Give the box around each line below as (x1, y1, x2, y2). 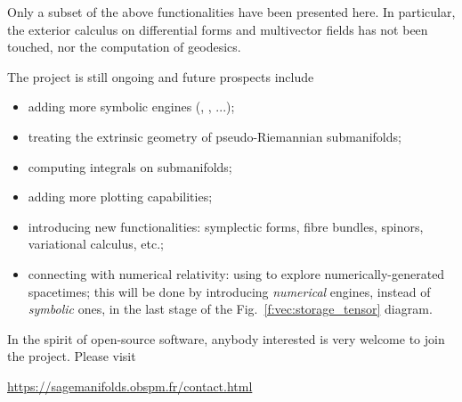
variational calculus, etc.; (28, 234, 164, 253)
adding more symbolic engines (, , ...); (28, 97, 235, 116)
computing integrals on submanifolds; (28, 157, 232, 176)
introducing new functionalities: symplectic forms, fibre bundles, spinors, (28, 217, 424, 235)
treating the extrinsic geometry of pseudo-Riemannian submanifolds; (28, 127, 401, 145)
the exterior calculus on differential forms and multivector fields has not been (7, 20, 428, 38)
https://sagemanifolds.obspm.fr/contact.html (7, 376, 253, 395)
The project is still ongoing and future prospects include (7, 67, 314, 86)
